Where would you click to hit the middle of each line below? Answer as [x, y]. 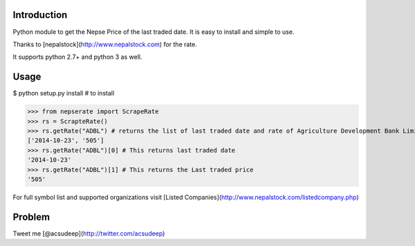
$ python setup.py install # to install [64, 93]
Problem [31, 217]
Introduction [40, 15]
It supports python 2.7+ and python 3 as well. [77, 57]
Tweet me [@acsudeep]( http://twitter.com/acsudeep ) [89, 233]
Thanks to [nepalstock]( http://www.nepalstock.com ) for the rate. [105, 44]
